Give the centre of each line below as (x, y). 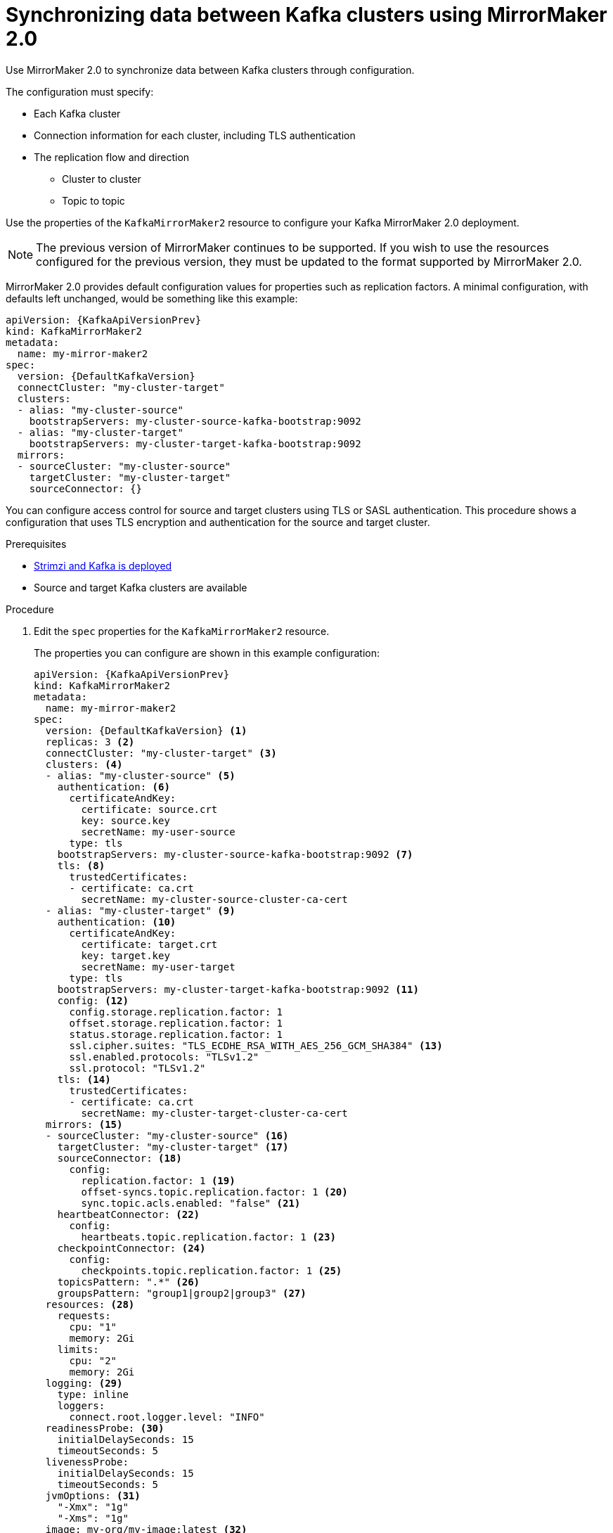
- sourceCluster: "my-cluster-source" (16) (167, 1135)
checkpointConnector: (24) (131, 1248)
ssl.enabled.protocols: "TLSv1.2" (164, 1057)
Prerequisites (36, 544)
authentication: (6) (114, 787)
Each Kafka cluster (77, 113)
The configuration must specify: (80, 91)
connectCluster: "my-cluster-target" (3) (161, 753)
